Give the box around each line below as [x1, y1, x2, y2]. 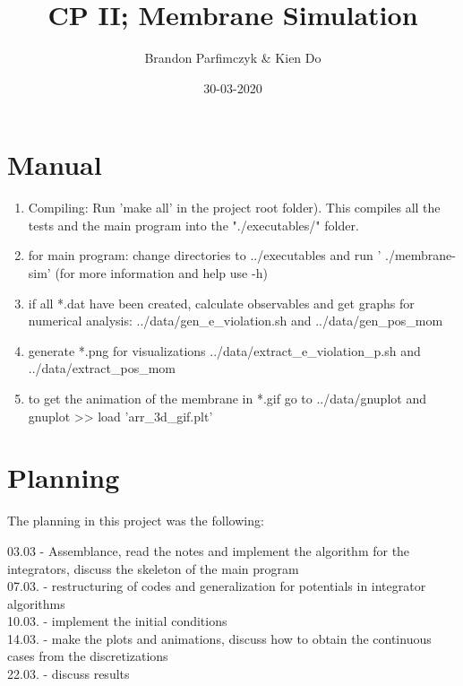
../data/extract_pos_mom [28, 359, 176, 378]
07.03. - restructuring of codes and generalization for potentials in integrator [7, 577, 426, 595]
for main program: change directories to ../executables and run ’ [28, 246, 382, 265]
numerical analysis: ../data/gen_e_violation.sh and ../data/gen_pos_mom [28, 311, 443, 330]
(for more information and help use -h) [55, 264, 268, 282]
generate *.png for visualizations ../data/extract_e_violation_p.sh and [28, 341, 421, 360]
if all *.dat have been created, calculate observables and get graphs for [28, 293, 415, 312]
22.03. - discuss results [7, 664, 130, 683]
